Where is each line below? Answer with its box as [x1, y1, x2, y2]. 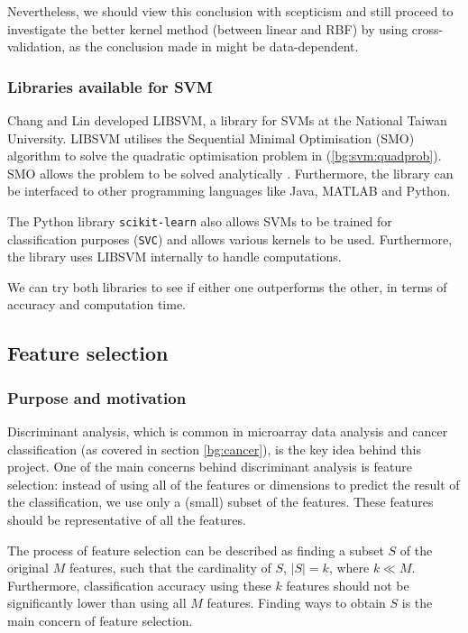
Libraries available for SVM [7, 75, 213, 97]
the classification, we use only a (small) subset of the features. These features [7, 492, 434, 511]
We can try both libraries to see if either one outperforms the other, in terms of [7, 277, 447, 296]
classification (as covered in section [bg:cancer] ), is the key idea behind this [7, 439, 422, 458]
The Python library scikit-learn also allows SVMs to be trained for [7, 211, 392, 230]
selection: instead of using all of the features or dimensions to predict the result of [7, 474, 460, 493]
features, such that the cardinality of [69, 558, 271, 577]
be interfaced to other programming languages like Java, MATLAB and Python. [7, 181, 451, 200]
